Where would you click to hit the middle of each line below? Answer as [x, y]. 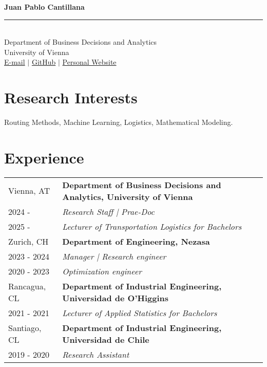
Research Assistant [96, 354]
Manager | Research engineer [114, 256]
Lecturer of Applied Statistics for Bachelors [140, 313]
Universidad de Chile [106, 339]
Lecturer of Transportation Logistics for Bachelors [152, 226]
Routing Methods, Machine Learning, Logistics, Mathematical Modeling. [119, 122]
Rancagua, [27, 286]
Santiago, [25, 327]
